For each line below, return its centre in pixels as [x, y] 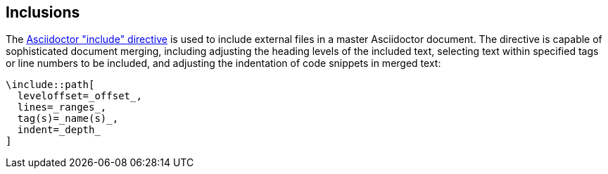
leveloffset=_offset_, [80, 96]
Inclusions [43, 12]
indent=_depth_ [59, 130]
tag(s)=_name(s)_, [68, 119]
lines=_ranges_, [62, 107]
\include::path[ [50, 85]
